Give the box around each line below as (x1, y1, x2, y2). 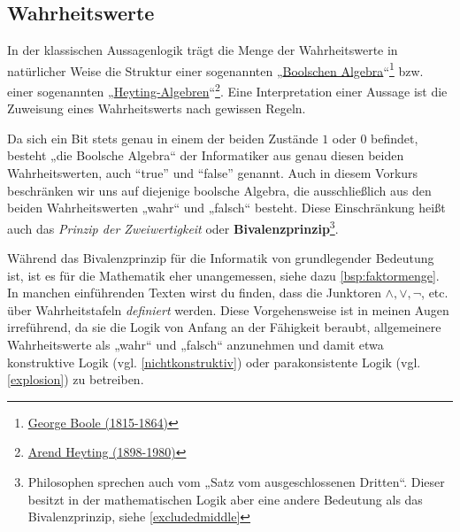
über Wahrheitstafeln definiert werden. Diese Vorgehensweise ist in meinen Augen (7, 300, 449, 319)
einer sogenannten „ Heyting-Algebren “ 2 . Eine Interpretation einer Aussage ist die (7, 80, 448, 100)
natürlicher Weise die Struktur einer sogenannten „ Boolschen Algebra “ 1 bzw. (7, 58, 424, 80)
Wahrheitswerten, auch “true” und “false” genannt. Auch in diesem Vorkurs (7, 164, 418, 182)
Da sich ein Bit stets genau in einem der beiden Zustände (7, 128, 318, 147)
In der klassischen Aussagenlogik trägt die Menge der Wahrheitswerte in (7, 41, 398, 59)
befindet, (371, 128, 418, 147)
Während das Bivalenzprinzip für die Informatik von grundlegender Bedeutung (7, 249, 434, 267)
